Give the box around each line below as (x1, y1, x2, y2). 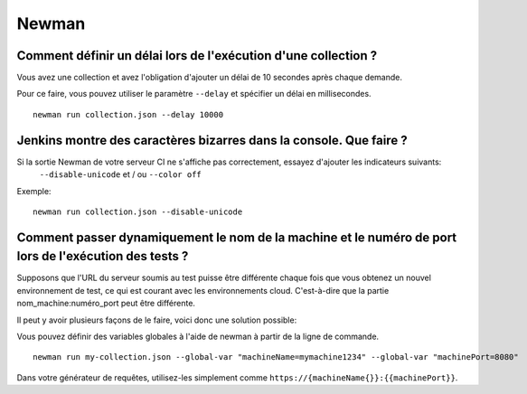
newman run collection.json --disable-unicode (33, 206, 243, 217)
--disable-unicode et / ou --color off (39, 169, 202, 180)
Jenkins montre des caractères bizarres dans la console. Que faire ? (16, 132, 408, 148)
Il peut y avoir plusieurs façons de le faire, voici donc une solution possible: (16, 314, 297, 325)
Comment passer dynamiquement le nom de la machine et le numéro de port (16, 230, 457, 245)
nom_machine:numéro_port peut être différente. (16, 298, 196, 309)
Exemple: (16, 185, 52, 196)
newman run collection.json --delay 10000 (33, 109, 224, 119)
